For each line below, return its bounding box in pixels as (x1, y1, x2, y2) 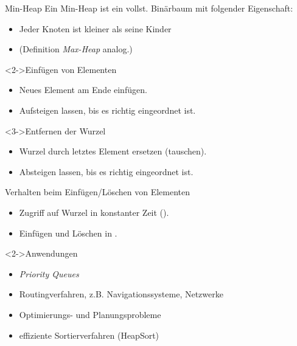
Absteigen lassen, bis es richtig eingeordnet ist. (19, 165, 194, 178)
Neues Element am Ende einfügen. (19, 83, 147, 96)
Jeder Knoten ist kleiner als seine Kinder (19, 22, 172, 35)
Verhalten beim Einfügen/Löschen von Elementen (5, 185, 190, 198)
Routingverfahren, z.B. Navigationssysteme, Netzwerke (19, 288, 223, 300)
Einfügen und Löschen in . (19, 226, 117, 239)
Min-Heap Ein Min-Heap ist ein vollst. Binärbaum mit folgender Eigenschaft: (5, 2, 293, 14)
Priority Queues (19, 267, 79, 280)
